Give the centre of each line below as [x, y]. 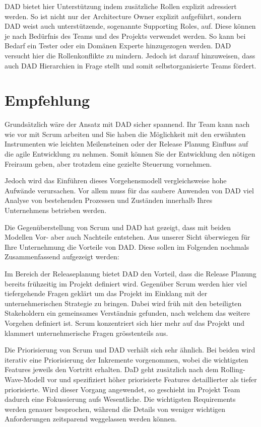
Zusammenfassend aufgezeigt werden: [62, 257]
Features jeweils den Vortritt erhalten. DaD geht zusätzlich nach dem [112, 369]
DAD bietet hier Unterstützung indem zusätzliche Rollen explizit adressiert [121, 6]
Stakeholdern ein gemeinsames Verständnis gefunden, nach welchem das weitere [127, 313]
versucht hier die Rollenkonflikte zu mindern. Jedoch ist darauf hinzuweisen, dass [130, 55]
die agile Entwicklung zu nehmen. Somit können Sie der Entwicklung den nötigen [130, 154]
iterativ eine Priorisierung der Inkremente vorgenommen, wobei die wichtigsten [126, 359]
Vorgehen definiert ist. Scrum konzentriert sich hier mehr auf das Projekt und [124, 323]
